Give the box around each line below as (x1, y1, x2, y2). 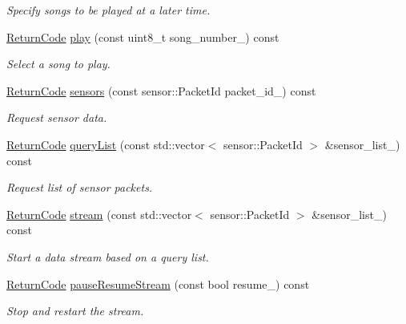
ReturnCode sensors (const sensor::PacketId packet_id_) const (6, 82, 316, 99)
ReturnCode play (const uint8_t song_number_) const (6, 28, 279, 45)
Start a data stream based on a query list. (6, 248, 209, 265)
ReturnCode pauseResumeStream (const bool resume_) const (6, 275, 310, 292)
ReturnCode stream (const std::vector (6, 205, 192, 222)
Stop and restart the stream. (6, 302, 144, 319)
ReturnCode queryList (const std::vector (6, 136, 205, 152)
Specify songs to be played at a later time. (6, 2, 211, 18)
